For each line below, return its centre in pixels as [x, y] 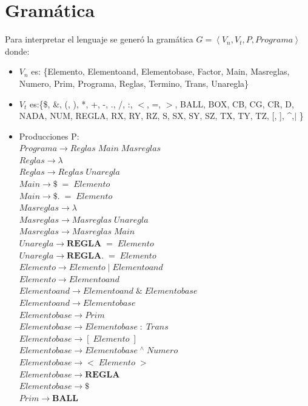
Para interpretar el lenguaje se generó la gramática [99, 39]
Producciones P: [49, 136]
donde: [17, 51]
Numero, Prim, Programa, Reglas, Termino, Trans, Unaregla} [134, 83]
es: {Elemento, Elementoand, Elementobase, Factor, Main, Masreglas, [160, 71]
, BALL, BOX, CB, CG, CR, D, [234, 103]
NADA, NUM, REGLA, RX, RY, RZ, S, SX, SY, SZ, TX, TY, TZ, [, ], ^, [157, 116]
